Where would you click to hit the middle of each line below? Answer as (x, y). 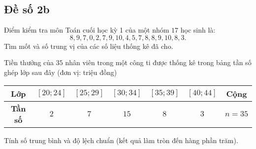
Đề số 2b (27, 9)
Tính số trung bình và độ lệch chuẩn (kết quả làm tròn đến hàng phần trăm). (121, 140)
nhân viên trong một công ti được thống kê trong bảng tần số (158, 62)
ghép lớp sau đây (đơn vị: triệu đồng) (61, 72)
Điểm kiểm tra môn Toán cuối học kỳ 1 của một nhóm (87, 30)
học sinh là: (198, 30)
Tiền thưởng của (29, 62)
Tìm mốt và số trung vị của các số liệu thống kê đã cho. (89, 46)
